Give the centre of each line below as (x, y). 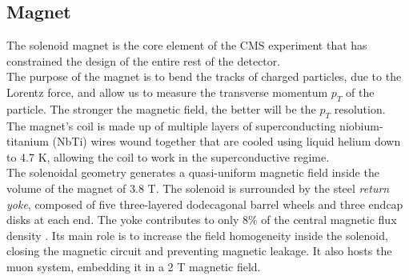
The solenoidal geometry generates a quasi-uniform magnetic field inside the (193, 172)
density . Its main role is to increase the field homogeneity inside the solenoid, (197, 235)
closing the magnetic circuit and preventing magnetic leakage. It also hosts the (199, 251)
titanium (28, 141)
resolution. (360, 108)
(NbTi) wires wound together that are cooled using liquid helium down (227, 141)
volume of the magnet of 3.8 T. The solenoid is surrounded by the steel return (198, 188)
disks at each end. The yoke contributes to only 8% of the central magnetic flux (202, 220)
